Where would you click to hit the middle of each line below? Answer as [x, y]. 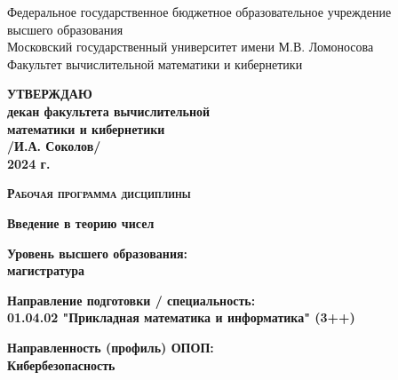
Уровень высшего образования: [97, 253]
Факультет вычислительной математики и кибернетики [155, 63]
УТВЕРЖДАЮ [50, 94]
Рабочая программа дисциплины [99, 193]
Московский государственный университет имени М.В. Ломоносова [191, 47]
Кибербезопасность [61, 364]
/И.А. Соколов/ [54, 146]
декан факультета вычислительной [109, 111]
